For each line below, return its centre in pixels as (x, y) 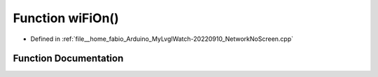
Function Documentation (68, 59)
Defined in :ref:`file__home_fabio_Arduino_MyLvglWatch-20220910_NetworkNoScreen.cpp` (162, 39)
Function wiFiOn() (66, 18)
